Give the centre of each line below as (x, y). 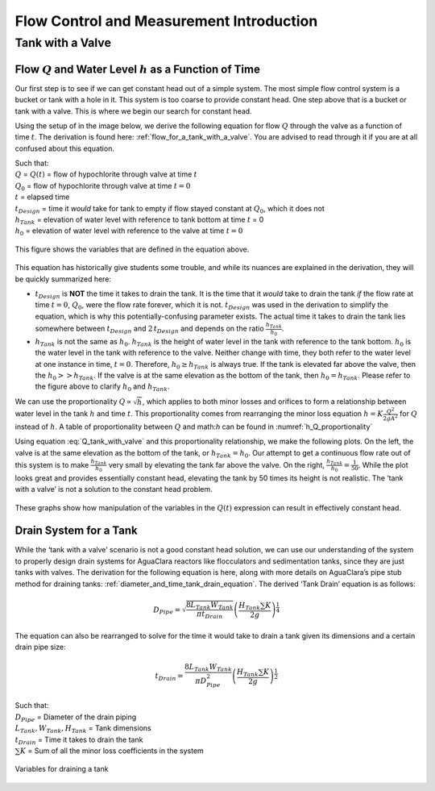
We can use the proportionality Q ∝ (73, 401)
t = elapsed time (42, 197)
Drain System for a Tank (77, 531)
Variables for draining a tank (62, 769)
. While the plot (383, 464)
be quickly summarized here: (63, 279)
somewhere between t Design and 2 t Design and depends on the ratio (150, 329)
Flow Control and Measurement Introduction (166, 21)
